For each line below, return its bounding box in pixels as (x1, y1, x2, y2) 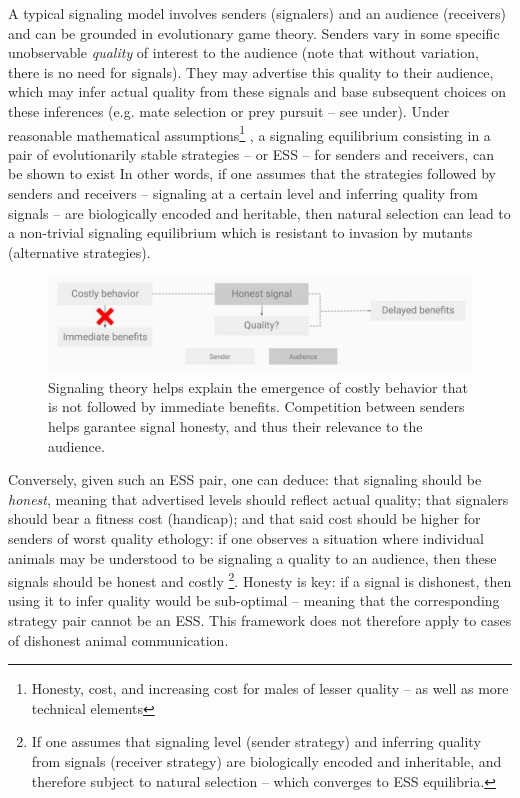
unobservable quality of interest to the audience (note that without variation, (8, 42, 479, 63)
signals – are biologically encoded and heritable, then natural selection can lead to (8, 202, 511, 223)
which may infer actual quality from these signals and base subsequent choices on (8, 81, 506, 102)
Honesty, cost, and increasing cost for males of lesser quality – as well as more (31, 678, 509, 699)
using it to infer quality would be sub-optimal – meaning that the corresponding (8, 590, 500, 611)
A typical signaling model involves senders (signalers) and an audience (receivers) (8, 3, 507, 23)
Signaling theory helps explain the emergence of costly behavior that (48, 376, 468, 397)
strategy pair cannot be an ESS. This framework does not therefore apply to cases (8, 610, 512, 631)
